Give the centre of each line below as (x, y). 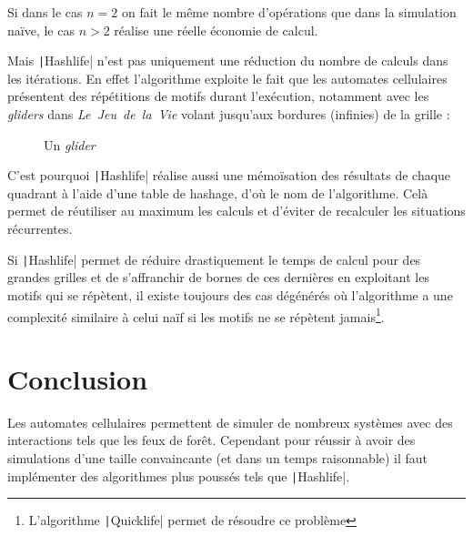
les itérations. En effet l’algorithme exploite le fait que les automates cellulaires (227, 78)
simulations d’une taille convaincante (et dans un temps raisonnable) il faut (218, 458)
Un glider (70, 144)
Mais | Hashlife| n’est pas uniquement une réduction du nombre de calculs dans (228, 61)
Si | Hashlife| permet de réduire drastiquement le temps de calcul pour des (214, 259)
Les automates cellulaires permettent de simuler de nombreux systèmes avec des (230, 422)
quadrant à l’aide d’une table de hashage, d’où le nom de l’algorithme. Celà (218, 192)
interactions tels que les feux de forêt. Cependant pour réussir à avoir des (211, 440)
